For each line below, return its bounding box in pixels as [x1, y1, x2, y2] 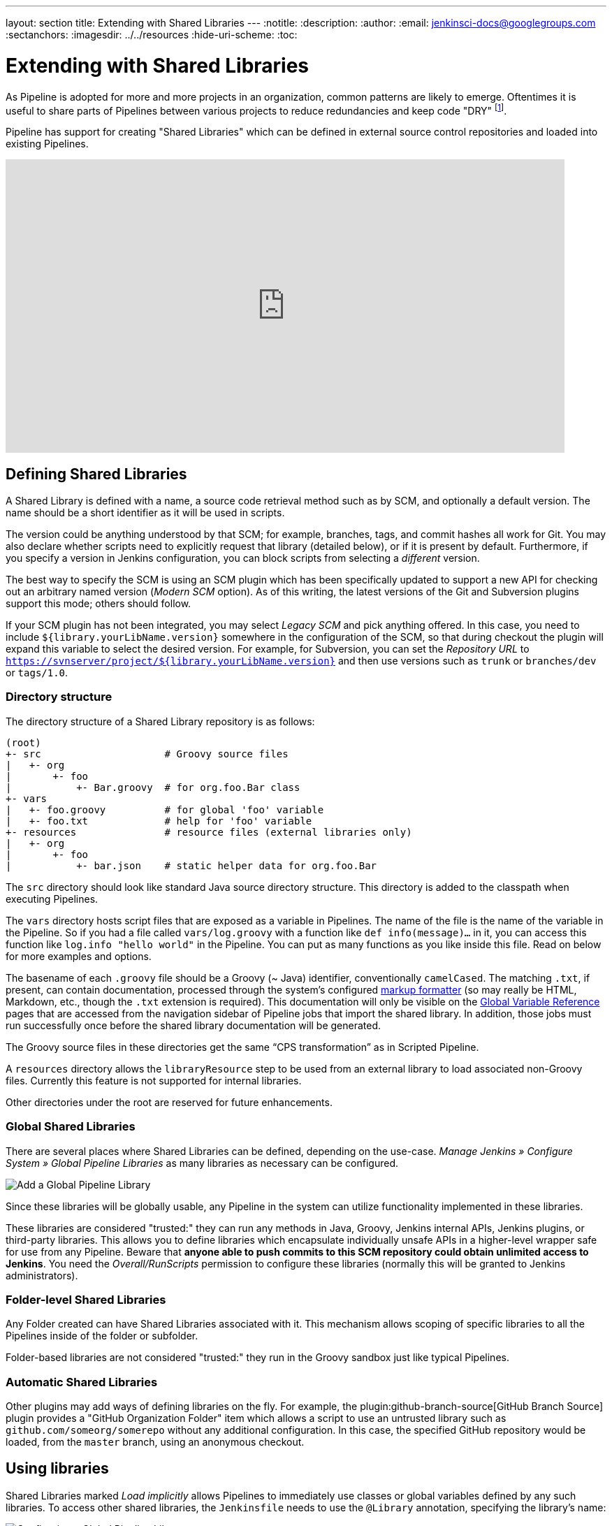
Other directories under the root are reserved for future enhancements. [6, 1096, 333, 1108]
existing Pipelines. [6, 138, 89, 150]
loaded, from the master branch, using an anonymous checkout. [6, 1436, 305, 1448]
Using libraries [6, 1460, 109, 1478]
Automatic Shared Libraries [6, 1374, 158, 1389]
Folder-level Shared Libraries [6, 1292, 166, 1307]
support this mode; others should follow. [6, 597, 191, 609]
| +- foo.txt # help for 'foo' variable [6, 815, 312, 827]
